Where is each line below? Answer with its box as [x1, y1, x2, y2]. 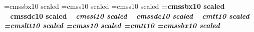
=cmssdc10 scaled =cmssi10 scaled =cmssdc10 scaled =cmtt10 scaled [4, 10, 249, 21]
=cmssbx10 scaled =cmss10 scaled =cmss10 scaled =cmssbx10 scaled [4, 1, 225, 11]
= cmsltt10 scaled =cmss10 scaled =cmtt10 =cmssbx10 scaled [4, 20, 220, 31]
